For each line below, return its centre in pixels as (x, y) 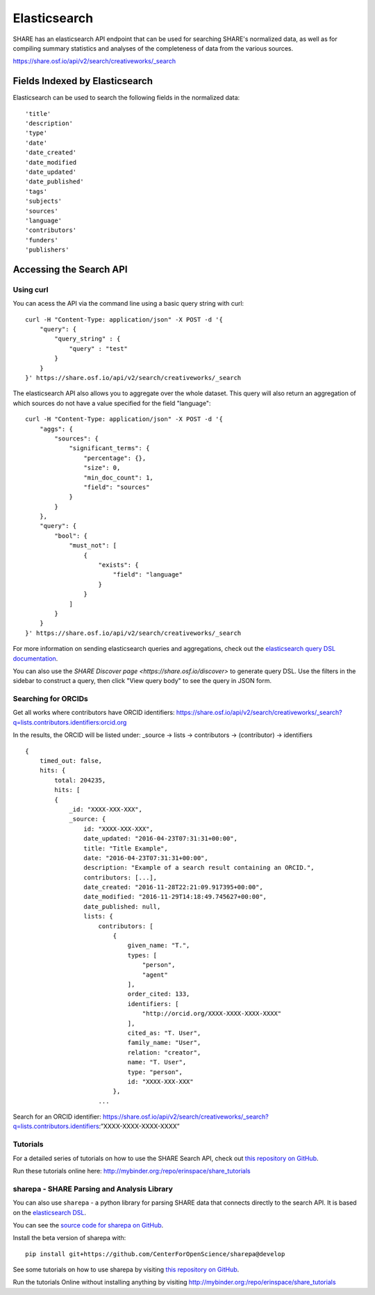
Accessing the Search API (70, 269)
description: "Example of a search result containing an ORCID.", (199, 868)
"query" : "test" (99, 348)
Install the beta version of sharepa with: (69, 1238)
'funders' (42, 240)
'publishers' (47, 250)
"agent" (155, 975)
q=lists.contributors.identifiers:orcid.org (70, 722)
